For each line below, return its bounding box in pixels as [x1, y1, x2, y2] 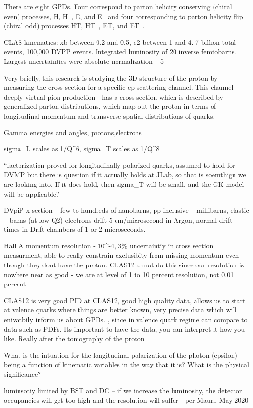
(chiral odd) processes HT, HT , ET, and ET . [4, 20, 145, 31]
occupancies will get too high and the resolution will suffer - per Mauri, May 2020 [4, 395, 249, 405]
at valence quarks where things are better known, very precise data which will [4, 305, 237, 315]
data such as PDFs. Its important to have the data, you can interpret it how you [4, 324, 245, 334]
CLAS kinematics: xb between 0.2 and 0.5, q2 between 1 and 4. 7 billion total [4, 37, 236, 47]
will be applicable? [4, 188, 59, 199]
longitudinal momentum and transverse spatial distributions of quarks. [4, 110, 215, 121]
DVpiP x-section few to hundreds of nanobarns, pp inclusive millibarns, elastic [4, 205, 249, 215]
